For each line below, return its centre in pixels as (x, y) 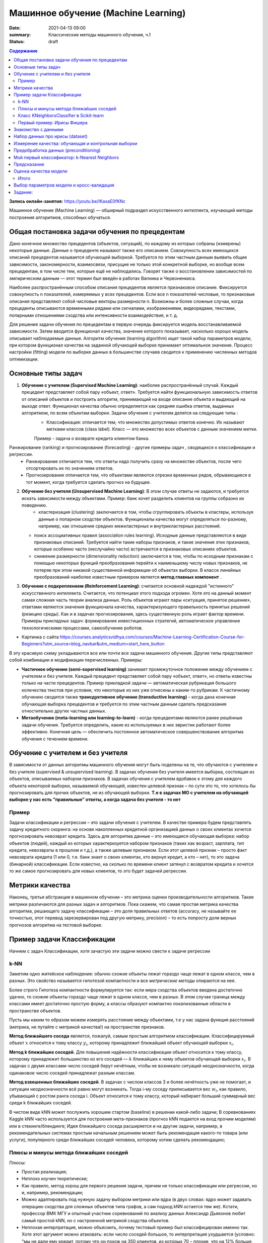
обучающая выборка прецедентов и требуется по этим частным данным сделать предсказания (124, 704)
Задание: (23, 192)
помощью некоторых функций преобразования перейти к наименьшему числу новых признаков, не (141, 563)
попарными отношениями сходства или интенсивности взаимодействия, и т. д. (94, 315)
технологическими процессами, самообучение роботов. (82, 628)
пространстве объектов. (35, 1011)
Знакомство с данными (39, 130)
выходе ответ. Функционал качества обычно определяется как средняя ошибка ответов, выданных (128, 406)
